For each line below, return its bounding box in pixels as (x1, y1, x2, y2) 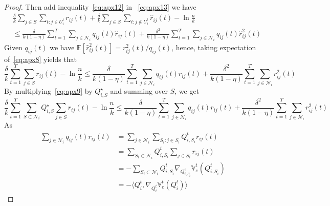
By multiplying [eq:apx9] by (4, 86, 93, 96)
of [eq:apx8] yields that (4, 53, 77, 64)
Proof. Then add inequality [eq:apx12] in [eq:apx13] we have (4, 2, 196, 12)
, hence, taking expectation (171, 42, 256, 52)
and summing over (110, 86, 168, 96)
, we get (174, 86, 200, 96)
